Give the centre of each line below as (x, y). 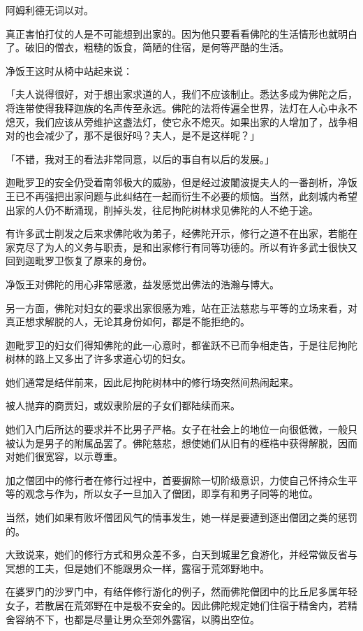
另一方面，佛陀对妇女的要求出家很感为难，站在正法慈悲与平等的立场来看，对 (181, 307)
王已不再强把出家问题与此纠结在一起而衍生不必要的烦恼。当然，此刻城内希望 (181, 196)
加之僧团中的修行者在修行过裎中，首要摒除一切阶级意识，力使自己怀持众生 (177, 480)
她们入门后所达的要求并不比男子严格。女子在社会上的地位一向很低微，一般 (177, 429)
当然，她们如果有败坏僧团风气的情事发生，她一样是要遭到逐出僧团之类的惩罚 (181, 517)
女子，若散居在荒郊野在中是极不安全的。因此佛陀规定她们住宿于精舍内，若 (177, 605)
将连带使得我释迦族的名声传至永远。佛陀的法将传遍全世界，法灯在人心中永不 (181, 107)
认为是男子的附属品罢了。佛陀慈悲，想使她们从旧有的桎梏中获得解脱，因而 (186, 442)
